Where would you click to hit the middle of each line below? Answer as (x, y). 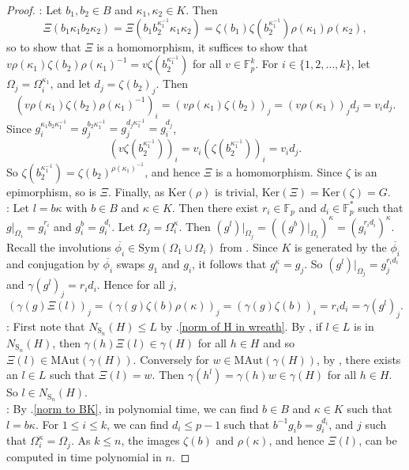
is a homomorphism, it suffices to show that (202, 46)
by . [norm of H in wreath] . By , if (241, 326)
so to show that (44, 46)
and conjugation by (53, 263)
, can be (378, 440)
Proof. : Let (34, 9)
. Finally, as (136, 191)
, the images (150, 440)
